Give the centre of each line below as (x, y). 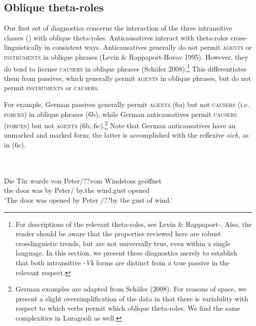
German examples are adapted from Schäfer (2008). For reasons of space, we (131, 289)
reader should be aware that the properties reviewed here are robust (118, 234)
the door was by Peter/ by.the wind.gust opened (77, 190)
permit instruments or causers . (52, 88)
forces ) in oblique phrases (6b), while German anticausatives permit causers (121, 114)
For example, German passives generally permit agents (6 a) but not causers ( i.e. (127, 104)
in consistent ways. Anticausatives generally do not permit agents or (148, 47)
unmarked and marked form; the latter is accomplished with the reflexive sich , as (126, 135)
